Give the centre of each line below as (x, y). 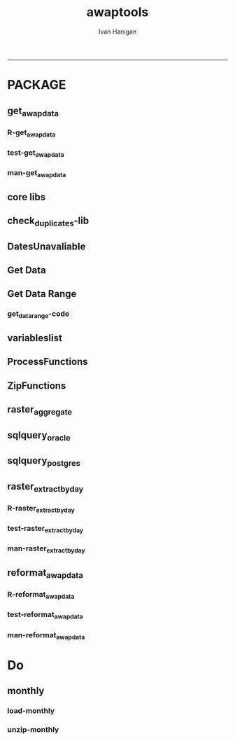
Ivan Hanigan (117, 32)
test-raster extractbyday (45, 529)
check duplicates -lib (48, 222)
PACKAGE (37, 85)
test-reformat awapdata (45, 615)
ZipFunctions (37, 386)
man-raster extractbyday (46, 549)
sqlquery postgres (44, 462)
